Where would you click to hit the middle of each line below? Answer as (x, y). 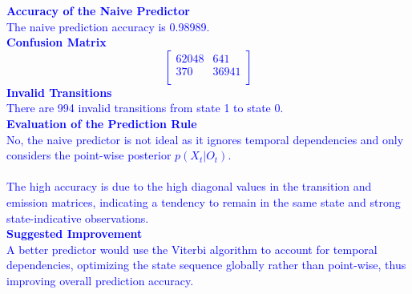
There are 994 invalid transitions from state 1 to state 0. (145, 108)
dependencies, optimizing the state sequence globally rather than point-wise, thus (206, 265)
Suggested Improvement (75, 234)
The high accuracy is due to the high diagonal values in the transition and (189, 186)
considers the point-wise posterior (89, 155)
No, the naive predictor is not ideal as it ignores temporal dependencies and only (205, 139)
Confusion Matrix (57, 42)
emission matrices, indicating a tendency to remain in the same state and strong (204, 201)
